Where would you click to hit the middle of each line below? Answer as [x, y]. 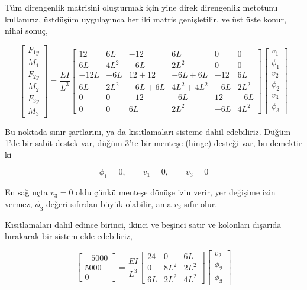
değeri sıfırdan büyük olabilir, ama [109, 203]
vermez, [19, 203]
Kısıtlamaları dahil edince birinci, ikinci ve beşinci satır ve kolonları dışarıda [143, 224]
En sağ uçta [26, 192]
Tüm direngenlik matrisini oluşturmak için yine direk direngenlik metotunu [141, 7]
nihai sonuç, [26, 30]
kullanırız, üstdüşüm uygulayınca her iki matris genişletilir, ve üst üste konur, [146, 19]
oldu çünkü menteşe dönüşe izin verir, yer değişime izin [176, 192]
